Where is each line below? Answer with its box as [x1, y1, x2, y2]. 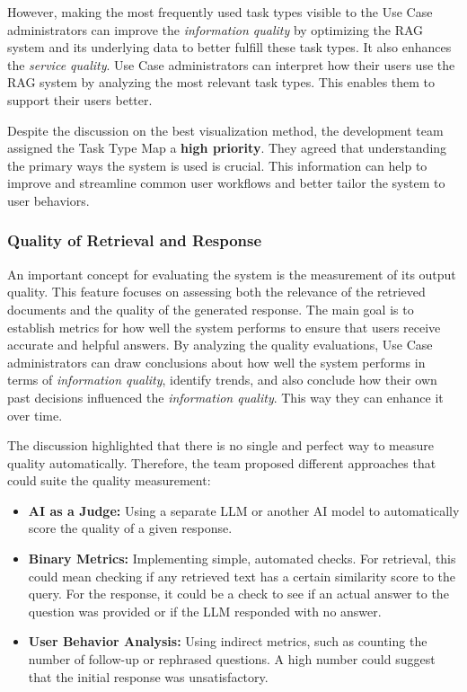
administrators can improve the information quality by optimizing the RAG [7, 20, 424, 39]
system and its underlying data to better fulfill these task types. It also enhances [7, 38, 452, 57]
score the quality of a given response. [28, 519, 233, 537]
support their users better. [7, 90, 153, 109]
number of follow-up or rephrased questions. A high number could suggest [28, 650, 436, 669]
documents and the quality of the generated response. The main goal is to [7, 299, 414, 318]
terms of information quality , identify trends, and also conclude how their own [7, 370, 437, 389]
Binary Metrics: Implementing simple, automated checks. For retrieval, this [28, 549, 456, 568]
